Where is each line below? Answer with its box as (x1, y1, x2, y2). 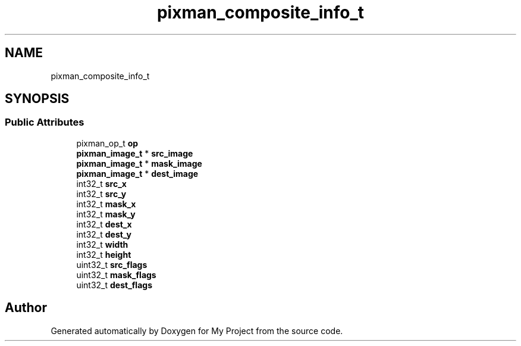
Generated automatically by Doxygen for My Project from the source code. (51, 325, 343, 336)
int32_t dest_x (76, 219, 132, 229)
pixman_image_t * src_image (76, 148, 193, 158)
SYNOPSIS (5, 91, 70, 107)
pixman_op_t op (76, 138, 139, 148)
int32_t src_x (76, 178, 127, 189)
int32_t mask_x (76, 198, 136, 209)
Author (5, 300, 47, 316)
